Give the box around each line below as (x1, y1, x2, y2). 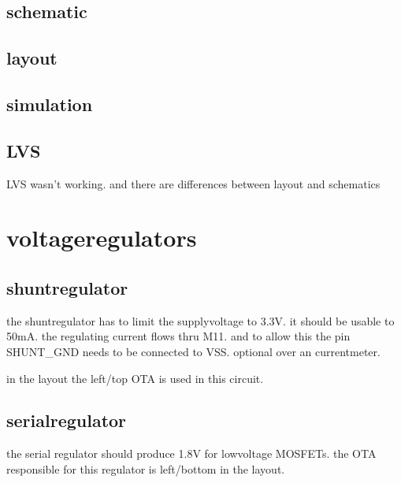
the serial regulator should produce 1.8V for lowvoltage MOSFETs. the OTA (6, 445, 377, 462)
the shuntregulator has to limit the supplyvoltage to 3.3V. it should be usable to (6, 312, 395, 329)
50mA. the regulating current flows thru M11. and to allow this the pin (6, 328, 351, 344)
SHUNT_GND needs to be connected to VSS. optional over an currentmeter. (6, 343, 381, 359)
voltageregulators (6, 221, 197, 254)
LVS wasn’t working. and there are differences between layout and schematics (6, 175, 381, 191)
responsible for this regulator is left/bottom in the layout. (6, 460, 285, 477)
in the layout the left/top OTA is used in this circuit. (6, 370, 264, 386)
